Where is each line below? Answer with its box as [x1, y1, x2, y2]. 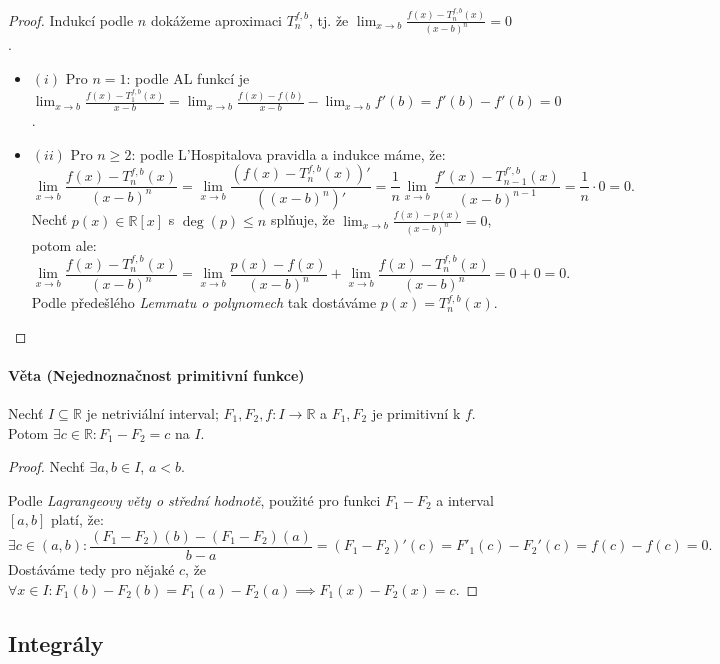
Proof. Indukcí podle [8, 9, 134, 30]
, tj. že [309, 9, 349, 30]
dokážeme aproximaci [150, 9, 283, 30]
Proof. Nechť [8, 456, 85, 477]
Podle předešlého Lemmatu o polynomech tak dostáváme [31, 292, 377, 313]
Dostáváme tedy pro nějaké [8, 559, 175, 580]
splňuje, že [270, 209, 335, 230]
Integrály [8, 627, 104, 658]
